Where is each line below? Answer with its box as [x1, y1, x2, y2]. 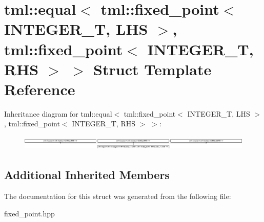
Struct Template [93, 58, 212, 79]
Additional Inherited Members [4, 167, 170, 183]
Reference [4, 78, 75, 99]
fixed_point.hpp [4, 208, 55, 218]
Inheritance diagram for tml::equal [4, 108, 112, 119]
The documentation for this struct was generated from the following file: [4, 191, 231, 202]
